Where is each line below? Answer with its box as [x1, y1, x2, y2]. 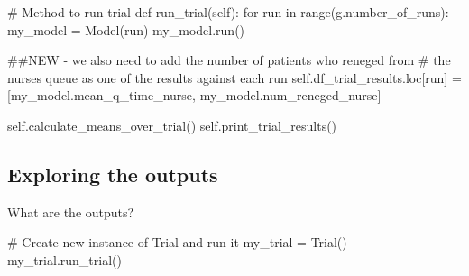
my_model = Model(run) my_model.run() [7, 20, 245, 39]
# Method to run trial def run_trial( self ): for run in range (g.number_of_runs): [7, 3, 449, 21]
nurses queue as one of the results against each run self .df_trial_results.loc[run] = [7, 68, 462, 87]
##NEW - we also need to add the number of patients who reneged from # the [7, 51, 451, 69]
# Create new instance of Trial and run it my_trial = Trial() [7, 233, 347, 252]
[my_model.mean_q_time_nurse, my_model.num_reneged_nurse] [7, 86, 382, 105]
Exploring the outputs [7, 160, 218, 188]
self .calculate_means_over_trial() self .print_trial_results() [7, 115, 337, 134]
